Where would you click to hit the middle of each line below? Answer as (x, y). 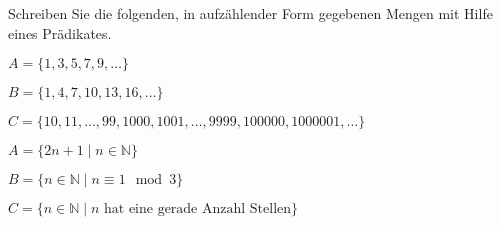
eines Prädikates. (60, 32)
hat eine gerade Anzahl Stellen (198, 209)
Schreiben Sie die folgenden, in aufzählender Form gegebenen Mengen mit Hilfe (250, 13)
